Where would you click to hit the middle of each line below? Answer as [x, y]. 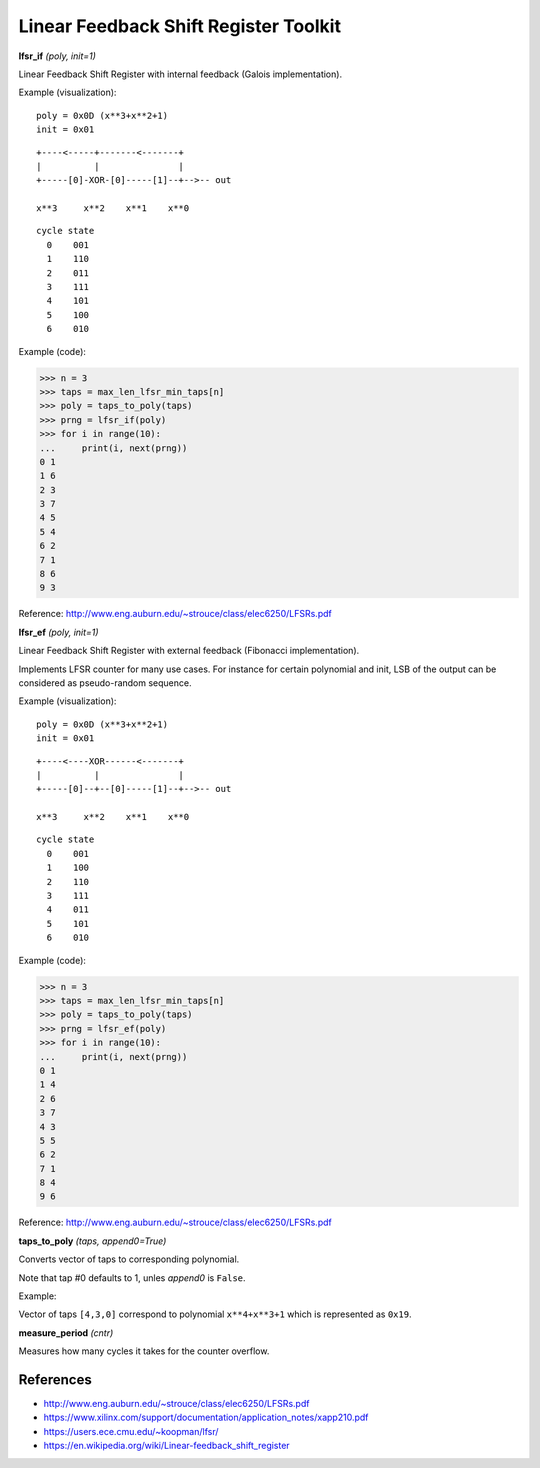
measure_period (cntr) [66, 1332]
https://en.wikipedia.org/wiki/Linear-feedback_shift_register [166, 1446]
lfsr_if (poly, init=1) [57, 56]
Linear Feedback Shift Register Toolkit [180, 26]
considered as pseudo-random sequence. [105, 682]
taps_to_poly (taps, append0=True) [92, 1241]
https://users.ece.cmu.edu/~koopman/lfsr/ [131, 1431]
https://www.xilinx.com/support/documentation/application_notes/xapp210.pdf [206, 1417]
